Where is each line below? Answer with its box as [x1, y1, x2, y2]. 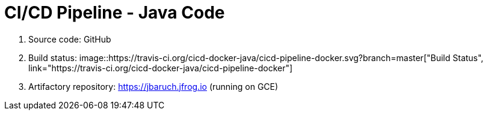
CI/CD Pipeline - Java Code [4, 2, 225, 23]
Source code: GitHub [28, 34, 111, 44]
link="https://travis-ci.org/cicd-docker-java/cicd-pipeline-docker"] [28, 62, 293, 73]
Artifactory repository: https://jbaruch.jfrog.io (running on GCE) [28, 81, 279, 92]
